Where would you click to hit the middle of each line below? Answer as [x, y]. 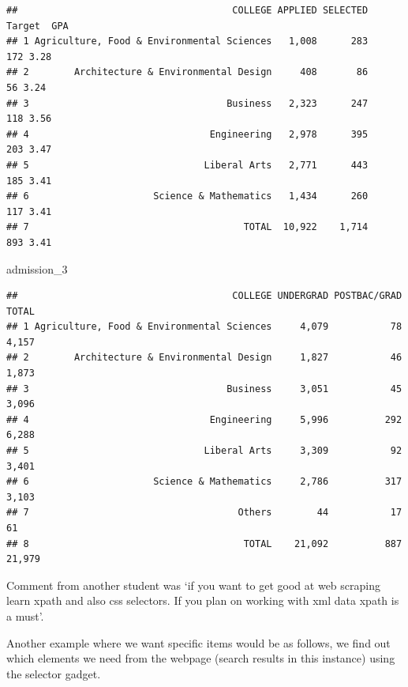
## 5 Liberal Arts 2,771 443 [187, 165]
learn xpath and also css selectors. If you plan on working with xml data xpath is [203, 600]
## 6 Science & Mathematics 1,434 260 [187, 196]
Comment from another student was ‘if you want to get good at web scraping [193, 585]
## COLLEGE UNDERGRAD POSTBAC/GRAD [204, 296]
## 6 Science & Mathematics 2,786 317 [204, 482]
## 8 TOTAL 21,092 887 [204, 544]
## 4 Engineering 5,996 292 [204, 419]
